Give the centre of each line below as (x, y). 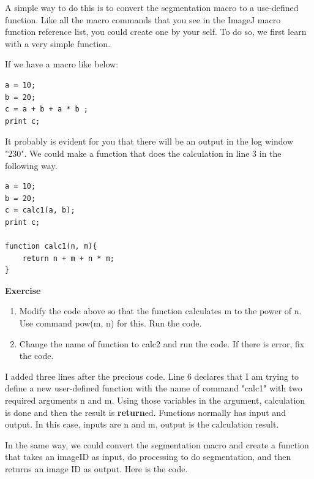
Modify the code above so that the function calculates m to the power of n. (160, 311)
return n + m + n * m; (68, 258)
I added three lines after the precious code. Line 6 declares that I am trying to (152, 376)
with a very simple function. (58, 43)
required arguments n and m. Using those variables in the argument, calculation (155, 400)
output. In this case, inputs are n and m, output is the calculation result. (142, 424)
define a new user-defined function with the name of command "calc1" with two (154, 388)
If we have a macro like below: (62, 64)
